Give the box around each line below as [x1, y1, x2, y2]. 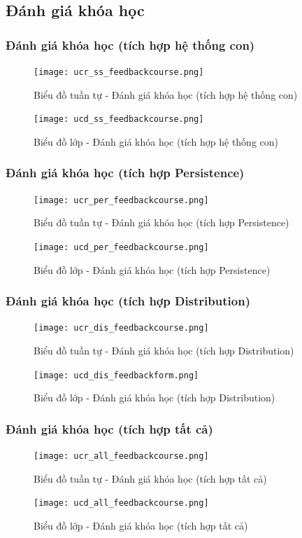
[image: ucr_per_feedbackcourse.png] [34, 195, 209, 205]
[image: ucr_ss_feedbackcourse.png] [34, 67, 204, 77]
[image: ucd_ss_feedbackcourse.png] [34, 114, 204, 125]
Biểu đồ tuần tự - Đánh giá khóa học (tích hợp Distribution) [34, 343, 294, 358]
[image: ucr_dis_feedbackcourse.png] [34, 323, 209, 333]
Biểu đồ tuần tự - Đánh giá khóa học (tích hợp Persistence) [34, 215, 289, 230]
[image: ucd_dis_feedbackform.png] [34, 370, 199, 380]
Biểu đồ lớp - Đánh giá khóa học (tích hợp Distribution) [34, 390, 275, 405]
